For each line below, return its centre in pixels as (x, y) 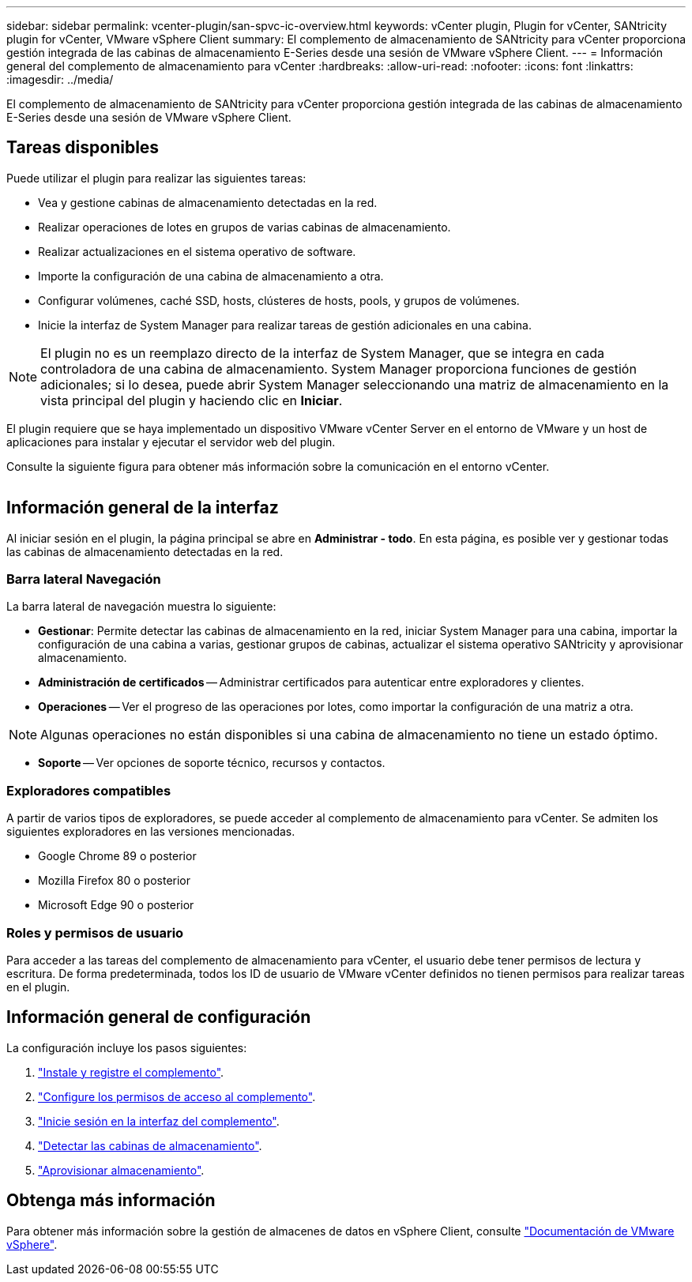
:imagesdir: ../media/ (60, 79)
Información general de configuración (159, 1017)
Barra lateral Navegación (84, 579)
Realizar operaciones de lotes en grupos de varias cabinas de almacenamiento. (244, 227)
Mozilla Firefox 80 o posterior (115, 881)
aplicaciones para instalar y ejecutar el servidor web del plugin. (171, 442)
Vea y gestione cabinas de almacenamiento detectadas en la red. (208, 202)
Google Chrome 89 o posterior (117, 856)
